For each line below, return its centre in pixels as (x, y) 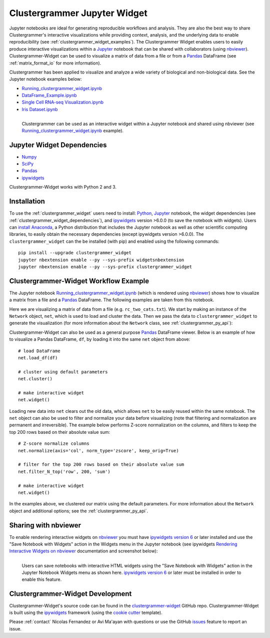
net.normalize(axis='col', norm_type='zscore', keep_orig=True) (99, 451)
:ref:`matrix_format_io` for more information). (55, 63)
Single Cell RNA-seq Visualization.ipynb (63, 102)
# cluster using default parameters (63, 372)
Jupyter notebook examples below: (45, 79)
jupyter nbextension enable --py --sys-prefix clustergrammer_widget (105, 267)
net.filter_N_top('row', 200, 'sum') (64, 471)
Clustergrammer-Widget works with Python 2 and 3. (63, 187)
